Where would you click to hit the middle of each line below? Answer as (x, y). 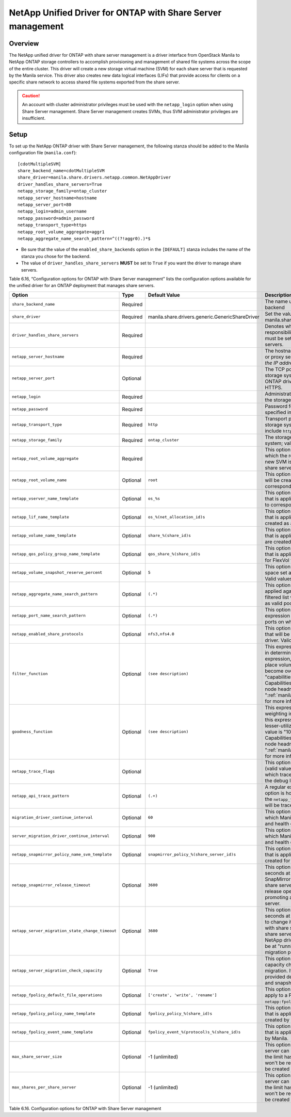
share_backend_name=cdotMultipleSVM (61, 171)
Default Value (164, 295)
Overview (24, 43)
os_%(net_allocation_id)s (177, 517)
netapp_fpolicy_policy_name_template (54, 1014)
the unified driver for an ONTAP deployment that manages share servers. (82, 286)
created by (277, 1020)
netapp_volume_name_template (44, 536)
